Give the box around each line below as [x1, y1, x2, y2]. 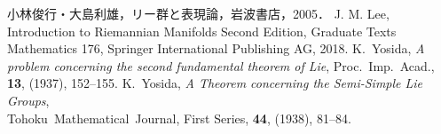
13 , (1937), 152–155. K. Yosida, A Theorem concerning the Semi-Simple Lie [7, 74, 423, 92]
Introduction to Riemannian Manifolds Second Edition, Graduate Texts [7, 21, 397, 40]
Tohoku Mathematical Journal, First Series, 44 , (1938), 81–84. [7, 108, 351, 127]
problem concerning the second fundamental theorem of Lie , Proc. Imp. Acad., [7, 56, 435, 75]
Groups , [7, 91, 50, 109]
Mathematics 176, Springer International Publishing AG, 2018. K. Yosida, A [7, 39, 425, 58]
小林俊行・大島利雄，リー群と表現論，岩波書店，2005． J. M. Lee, [7, 4, 390, 22]
